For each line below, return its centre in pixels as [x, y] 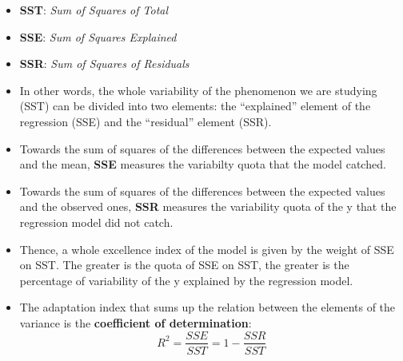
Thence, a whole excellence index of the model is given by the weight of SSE [207, 249]
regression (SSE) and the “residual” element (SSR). [146, 121]
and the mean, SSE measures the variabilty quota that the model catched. [203, 164]
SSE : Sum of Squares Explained [98, 36]
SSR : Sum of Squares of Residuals [104, 63]
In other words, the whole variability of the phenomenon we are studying [198, 90]
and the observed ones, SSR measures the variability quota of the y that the [208, 206]
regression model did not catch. [96, 222]
